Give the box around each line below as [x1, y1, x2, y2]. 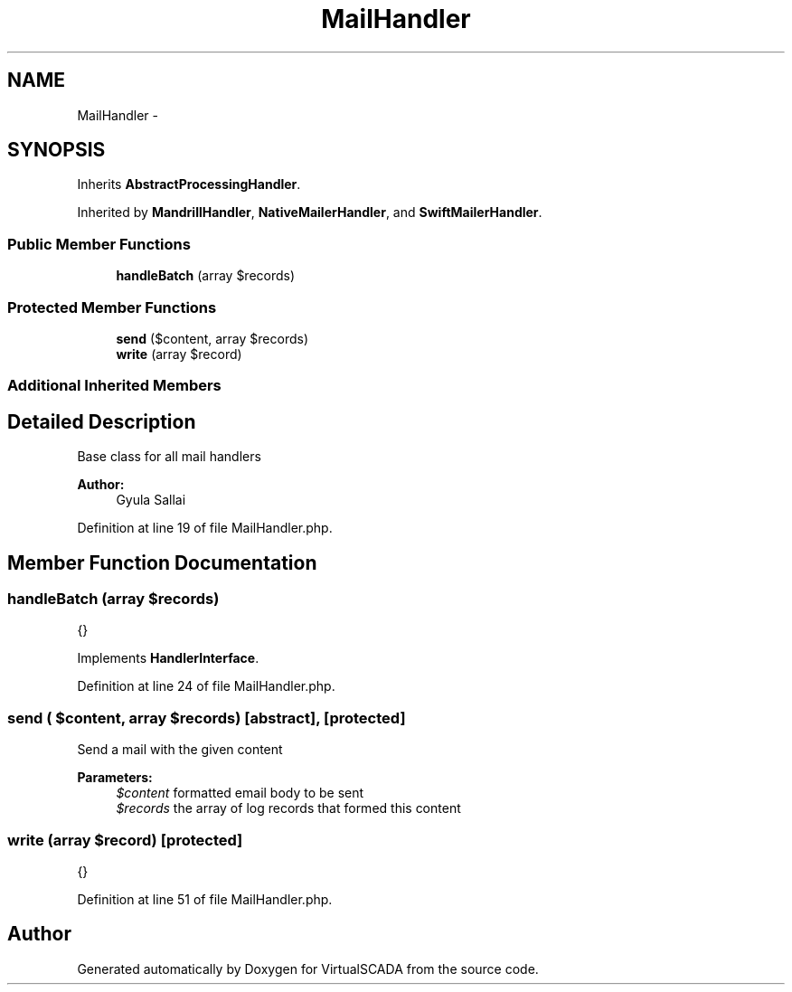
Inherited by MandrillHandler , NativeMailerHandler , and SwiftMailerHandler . [77, 204, 542, 221]
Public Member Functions [7, 234, 191, 253]
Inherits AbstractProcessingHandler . [77, 176, 301, 193]
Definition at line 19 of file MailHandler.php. [77, 520, 333, 536]
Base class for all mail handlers [77, 449, 261, 465]
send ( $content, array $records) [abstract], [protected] [7, 708, 406, 727]
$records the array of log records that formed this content [116, 800, 461, 817]
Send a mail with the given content [77, 742, 283, 758]
